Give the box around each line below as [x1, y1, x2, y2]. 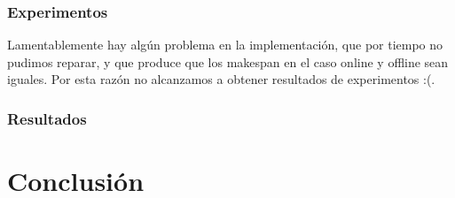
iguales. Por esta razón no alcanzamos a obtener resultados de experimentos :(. [7, 70, 435, 88]
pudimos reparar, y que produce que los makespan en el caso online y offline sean [7, 52, 449, 71]
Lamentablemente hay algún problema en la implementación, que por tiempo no [7, 35, 443, 54]
